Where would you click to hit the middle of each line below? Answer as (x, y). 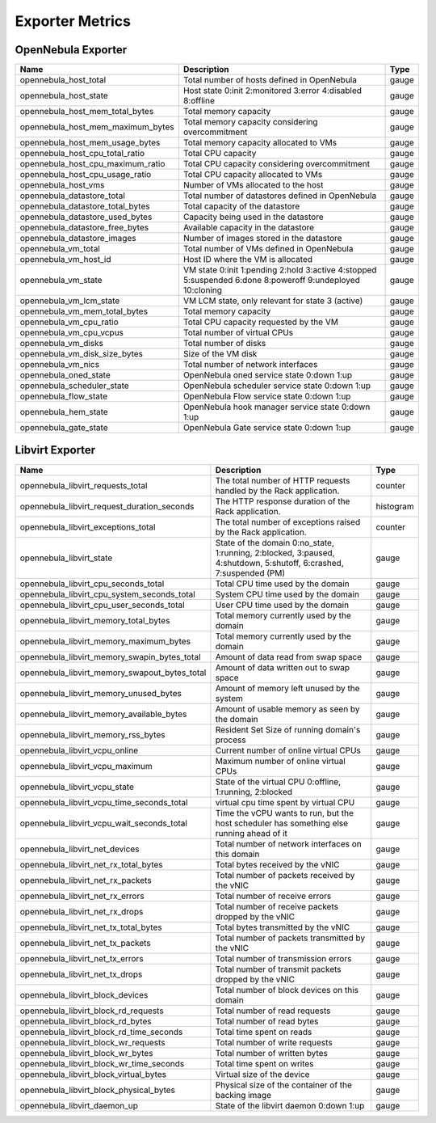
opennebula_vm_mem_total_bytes (84, 311)
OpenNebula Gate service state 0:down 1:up (267, 428)
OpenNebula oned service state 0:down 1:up (268, 375)
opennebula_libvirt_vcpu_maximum (86, 766)
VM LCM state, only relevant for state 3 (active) (273, 301)
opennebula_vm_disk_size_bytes (81, 354)
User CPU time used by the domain (282, 605)
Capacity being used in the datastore (253, 217)
